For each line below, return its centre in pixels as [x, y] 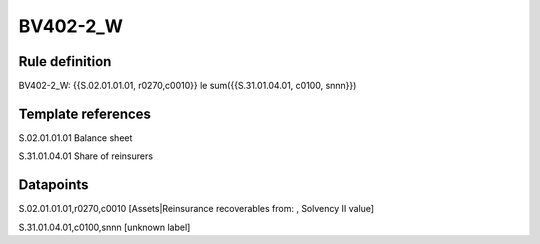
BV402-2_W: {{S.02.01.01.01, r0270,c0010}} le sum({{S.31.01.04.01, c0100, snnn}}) [187, 86]
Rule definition [65, 61]
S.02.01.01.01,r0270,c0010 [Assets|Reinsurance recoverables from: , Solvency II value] [196, 209]
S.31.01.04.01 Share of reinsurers [86, 156]
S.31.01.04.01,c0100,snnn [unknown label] [104, 227]
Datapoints [53, 185]
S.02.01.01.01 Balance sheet [75, 137]
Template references [85, 113]
